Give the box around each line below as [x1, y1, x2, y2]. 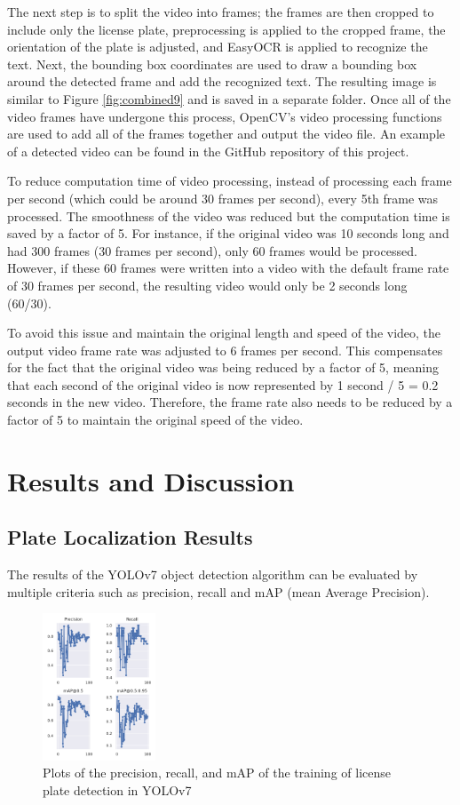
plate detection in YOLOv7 [43, 780, 192, 799]
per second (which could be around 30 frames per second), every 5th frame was [7, 188, 439, 207]
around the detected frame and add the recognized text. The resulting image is [7, 72, 437, 91]
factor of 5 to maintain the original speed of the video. [7, 410, 304, 429]
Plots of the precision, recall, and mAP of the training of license [43, 763, 391, 782]
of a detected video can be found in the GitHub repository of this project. [7, 141, 409, 160]
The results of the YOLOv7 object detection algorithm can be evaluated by [7, 565, 418, 584]
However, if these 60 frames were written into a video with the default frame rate [7, 259, 449, 277]
